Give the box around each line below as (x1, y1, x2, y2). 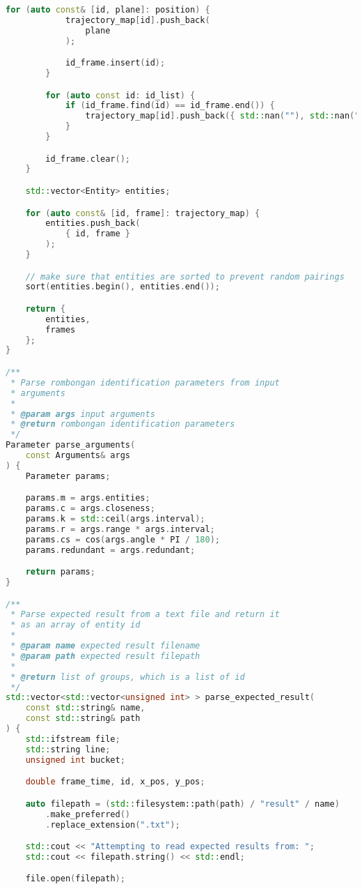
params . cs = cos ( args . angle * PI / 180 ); (25, 534, 220, 545)
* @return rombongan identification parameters (10, 419, 235, 430)
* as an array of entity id (10, 620, 141, 630)
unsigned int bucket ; (25, 754, 125, 765)
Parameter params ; (25, 471, 111, 481)
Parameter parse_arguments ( (6, 440, 136, 450)
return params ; (25, 567, 95, 577)
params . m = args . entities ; (25, 493, 150, 503)
